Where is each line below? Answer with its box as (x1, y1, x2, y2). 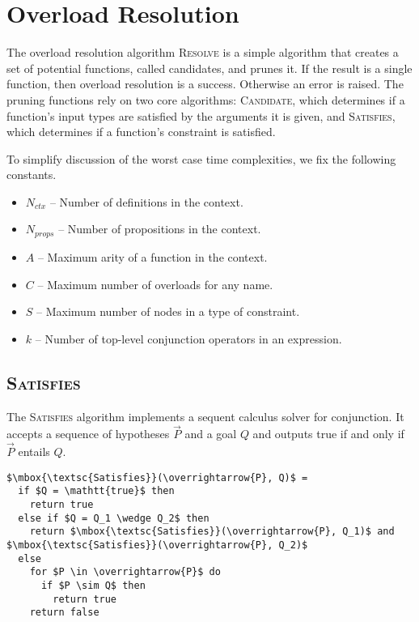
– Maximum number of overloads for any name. (37, 275, 273, 292)
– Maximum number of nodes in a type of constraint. (36, 303, 300, 320)
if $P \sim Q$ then (40, 579, 146, 591)
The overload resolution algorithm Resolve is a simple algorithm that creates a (6, 44, 399, 61)
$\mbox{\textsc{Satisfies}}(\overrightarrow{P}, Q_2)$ (6, 539, 308, 551)
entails (18, 443, 50, 460)
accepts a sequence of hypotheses (6, 425, 170, 442)
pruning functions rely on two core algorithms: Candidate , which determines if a (6, 91, 405, 108)
